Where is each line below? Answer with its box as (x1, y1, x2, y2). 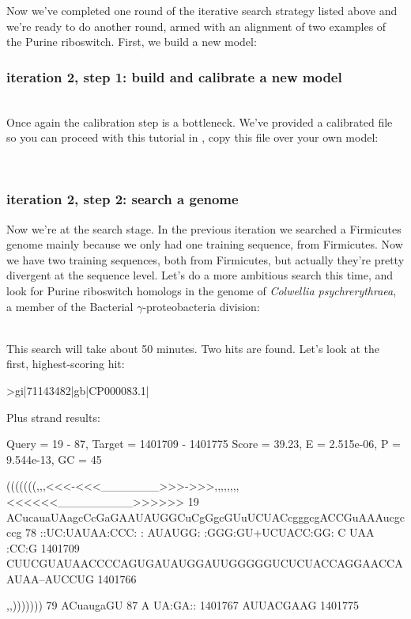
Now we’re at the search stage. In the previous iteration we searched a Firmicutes (6, 220, 402, 237)
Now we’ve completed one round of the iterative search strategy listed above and (6, 2, 398, 18)
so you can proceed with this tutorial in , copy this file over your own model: (6, 129, 379, 146)
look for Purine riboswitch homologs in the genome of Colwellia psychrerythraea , (6, 282, 397, 298)
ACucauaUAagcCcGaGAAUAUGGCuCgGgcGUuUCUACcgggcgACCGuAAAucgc (6, 508, 405, 525)
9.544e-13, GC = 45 (6, 450, 102, 467)
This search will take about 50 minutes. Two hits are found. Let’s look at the (6, 340, 379, 356)
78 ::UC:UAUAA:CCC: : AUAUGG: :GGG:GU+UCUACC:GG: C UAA (25, 524, 375, 541)
